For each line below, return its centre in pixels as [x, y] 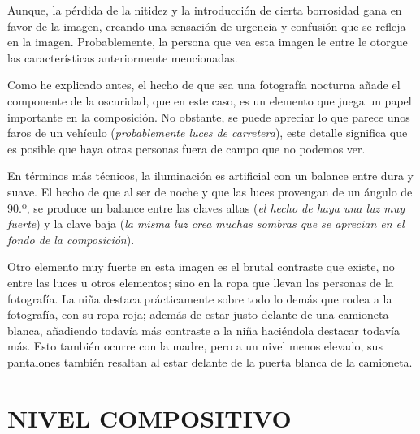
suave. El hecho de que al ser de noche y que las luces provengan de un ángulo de [210, 191]
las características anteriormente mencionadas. [123, 57]
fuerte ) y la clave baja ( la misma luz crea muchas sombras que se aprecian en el [206, 223]
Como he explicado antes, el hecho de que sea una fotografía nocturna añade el [204, 85]
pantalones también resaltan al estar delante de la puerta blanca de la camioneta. [210, 361]
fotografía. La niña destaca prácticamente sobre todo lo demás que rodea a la [200, 298]
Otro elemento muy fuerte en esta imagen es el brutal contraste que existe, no [201, 266]
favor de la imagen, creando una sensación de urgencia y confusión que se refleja [207, 26]
